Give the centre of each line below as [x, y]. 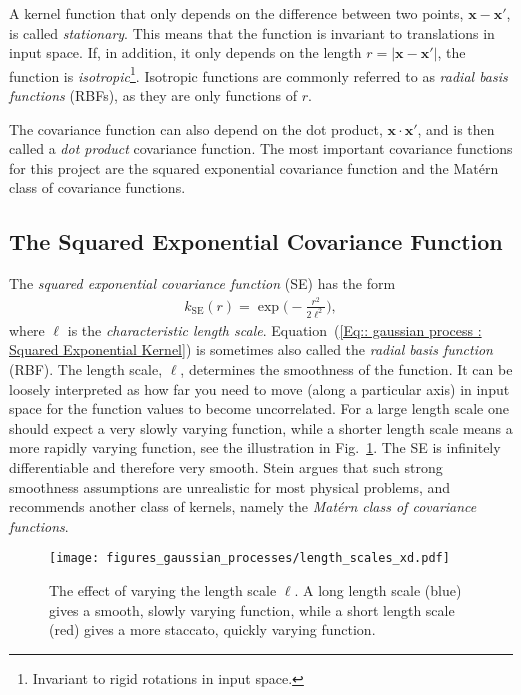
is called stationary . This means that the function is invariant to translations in [252, 32]
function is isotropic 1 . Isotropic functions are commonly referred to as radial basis [258, 74]
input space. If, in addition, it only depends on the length [185, 52]
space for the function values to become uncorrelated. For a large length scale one [259, 408]
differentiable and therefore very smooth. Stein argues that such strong [226, 466]
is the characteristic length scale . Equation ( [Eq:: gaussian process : [274, 329]
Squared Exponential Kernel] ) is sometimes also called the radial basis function [251, 349]
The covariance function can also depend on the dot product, [196, 128]
